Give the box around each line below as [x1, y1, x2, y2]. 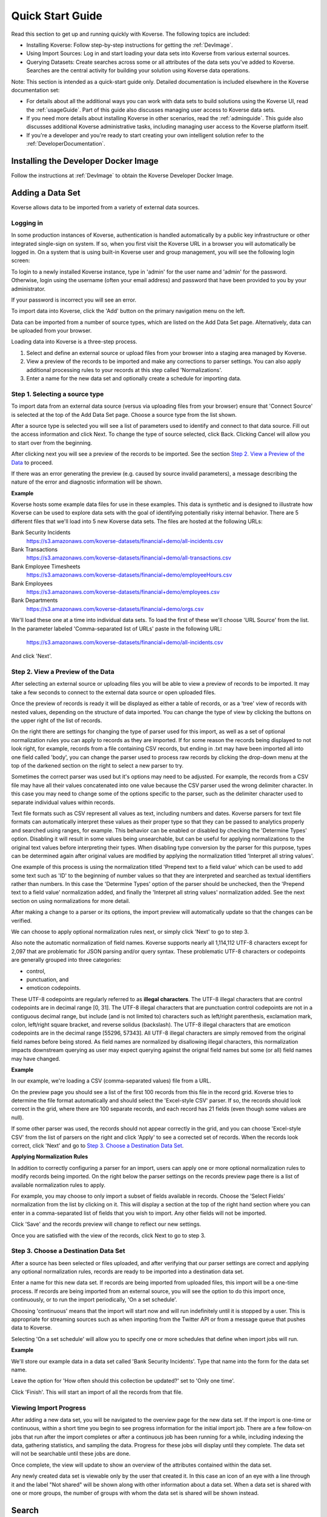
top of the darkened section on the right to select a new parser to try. [11, 762, 184, 769]
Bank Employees [11, 579, 53, 587]
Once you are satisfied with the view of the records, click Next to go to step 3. [11, 1232, 206, 1239]
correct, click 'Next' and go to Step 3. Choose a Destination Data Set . [11, 1142, 184, 1149]
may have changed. [11, 1055, 61, 1062]
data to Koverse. [11, 1324, 53, 1331]
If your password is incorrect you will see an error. [11, 296, 136, 303]
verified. [11, 917, 32, 924]
